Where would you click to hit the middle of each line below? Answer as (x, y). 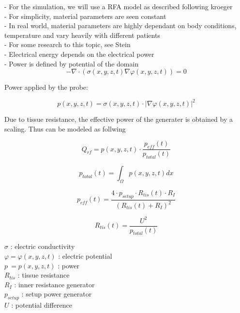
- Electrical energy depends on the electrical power (79, 54)
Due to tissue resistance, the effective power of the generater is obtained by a (119, 119)
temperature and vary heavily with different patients (82, 35)
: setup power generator (57, 294)
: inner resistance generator (54, 284)
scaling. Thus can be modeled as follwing (65, 128)
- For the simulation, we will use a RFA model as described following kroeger (119, 6)
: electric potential (85, 255)
